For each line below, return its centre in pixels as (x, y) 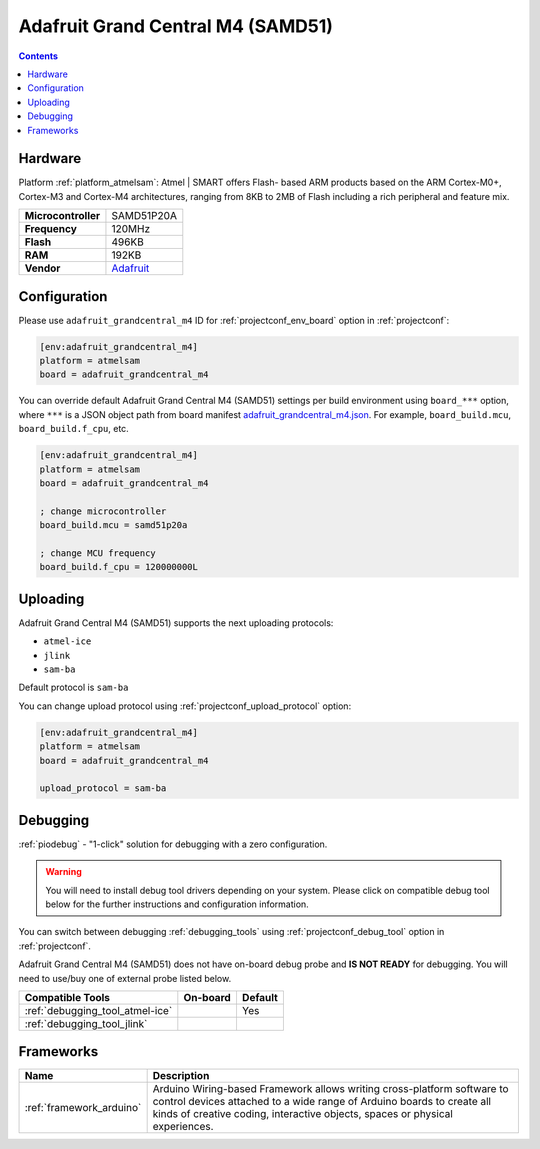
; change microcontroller (103, 511)
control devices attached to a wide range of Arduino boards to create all (322, 1102)
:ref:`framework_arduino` (83, 1108)
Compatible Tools (67, 997)
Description (181, 1076)
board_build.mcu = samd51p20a (113, 525)
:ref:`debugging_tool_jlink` (86, 1023)
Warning (63, 872)
